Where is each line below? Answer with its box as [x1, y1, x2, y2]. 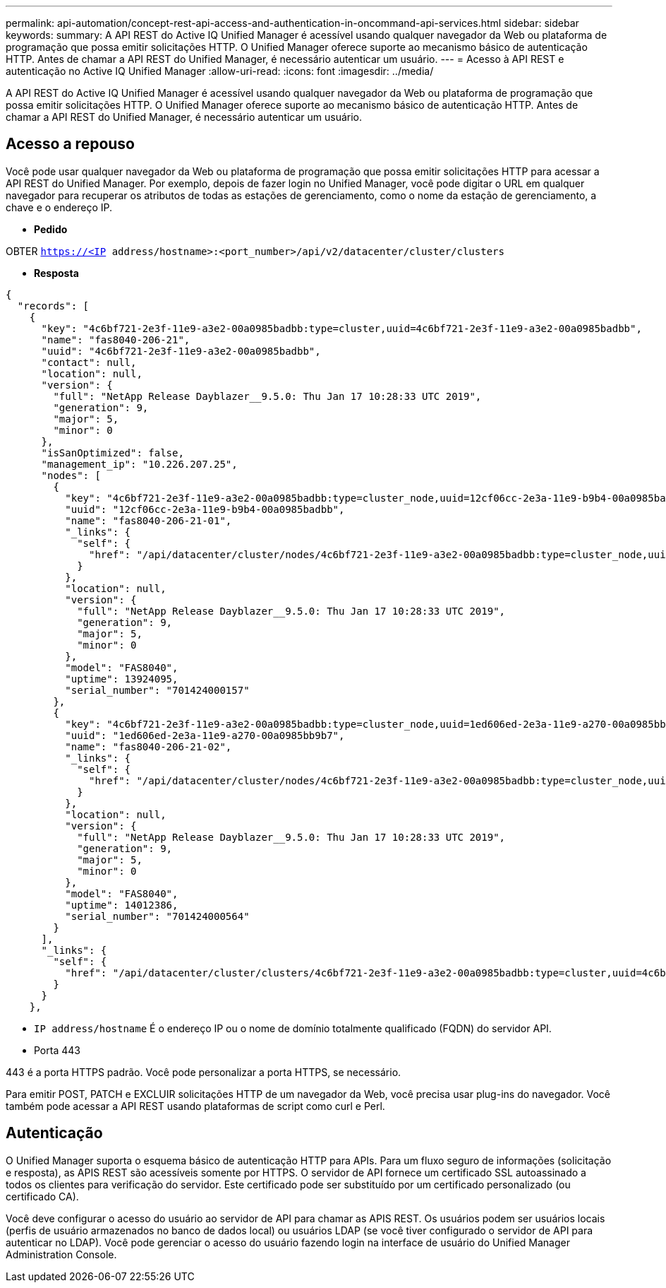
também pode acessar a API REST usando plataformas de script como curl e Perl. [6, 1099, 385, 1112]
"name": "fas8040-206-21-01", [65, 514, 232, 526]
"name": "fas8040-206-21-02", [65, 740, 232, 752]
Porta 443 [34, 1044, 80, 1056]
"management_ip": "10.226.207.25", [41, 458, 238, 470]
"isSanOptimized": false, [41, 447, 184, 459]
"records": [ [17, 300, 90, 312]
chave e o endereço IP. [6, 201, 113, 213]
